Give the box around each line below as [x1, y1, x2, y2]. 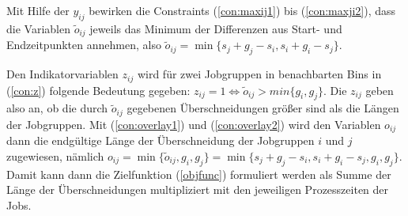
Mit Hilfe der [6, 2, 70, 18]
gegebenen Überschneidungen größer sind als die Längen [127, 100, 399, 116]
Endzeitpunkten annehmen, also [6, 36, 161, 53]
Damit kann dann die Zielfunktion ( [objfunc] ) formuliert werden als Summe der [6, 165, 391, 182]
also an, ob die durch [6, 100, 108, 116]
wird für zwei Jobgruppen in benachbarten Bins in [137, 66, 382, 82]
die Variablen [6, 20, 70, 36]
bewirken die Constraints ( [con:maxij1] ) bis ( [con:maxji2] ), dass [89, 2, 396, 18]
